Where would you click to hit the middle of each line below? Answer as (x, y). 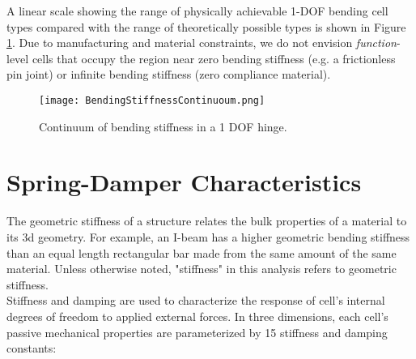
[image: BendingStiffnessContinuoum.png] (152, 100)
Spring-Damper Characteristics (184, 182)
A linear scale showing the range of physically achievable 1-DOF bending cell (197, 11)
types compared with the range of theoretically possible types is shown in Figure (206, 26)
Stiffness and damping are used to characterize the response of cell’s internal (196, 300)
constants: (32, 348)
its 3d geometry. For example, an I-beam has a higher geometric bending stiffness (208, 236)
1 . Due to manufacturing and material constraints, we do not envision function (202, 43)
